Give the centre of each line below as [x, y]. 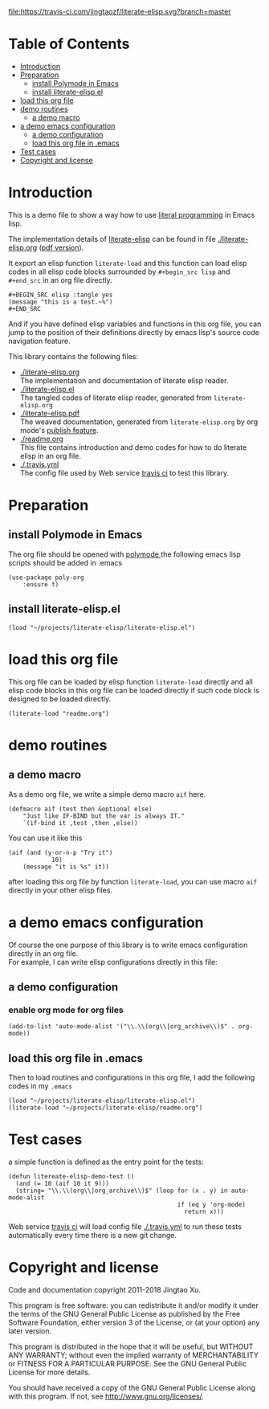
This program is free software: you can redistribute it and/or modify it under [133, 1305]
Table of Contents [69, 44]
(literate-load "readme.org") [59, 713]
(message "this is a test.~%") [61, 302]
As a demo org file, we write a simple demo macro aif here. [107, 794]
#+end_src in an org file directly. [60, 280]
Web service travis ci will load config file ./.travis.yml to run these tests [125, 1227]
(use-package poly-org [46, 578]
